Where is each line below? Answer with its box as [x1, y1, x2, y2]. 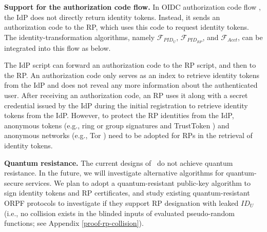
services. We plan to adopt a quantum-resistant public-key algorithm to [26, 177, 251, 188]
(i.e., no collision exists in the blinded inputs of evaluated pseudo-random [4, 207, 235, 218]
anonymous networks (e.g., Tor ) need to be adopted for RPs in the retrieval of [4, 130, 253, 141]
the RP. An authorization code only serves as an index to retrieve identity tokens [4, 69, 260, 80]
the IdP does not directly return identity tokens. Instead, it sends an [4, 11, 220, 22]
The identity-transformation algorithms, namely [4, 31, 155, 42]
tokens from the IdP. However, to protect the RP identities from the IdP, [4, 110, 234, 121]
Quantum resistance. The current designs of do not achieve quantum [4, 157, 233, 168]
